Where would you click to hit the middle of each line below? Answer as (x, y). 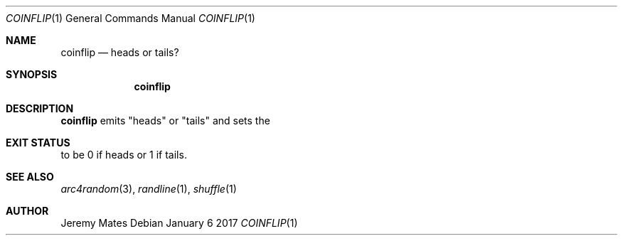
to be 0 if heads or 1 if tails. (124, 155)
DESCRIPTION (40, 108)
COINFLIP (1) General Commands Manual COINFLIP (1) (131, 18)
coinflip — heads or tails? (120, 52)
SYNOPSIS (32, 74)
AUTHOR (27, 211)
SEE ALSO (30, 177)
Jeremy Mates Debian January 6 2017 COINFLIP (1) (179, 223)
